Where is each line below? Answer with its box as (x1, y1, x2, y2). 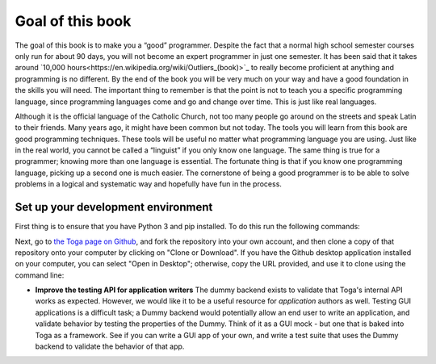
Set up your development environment (15, 200, 213, 214)
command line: (15, 270, 65, 280)
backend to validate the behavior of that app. (35, 341, 185, 351)
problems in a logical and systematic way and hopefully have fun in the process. (15, 179, 283, 189)
